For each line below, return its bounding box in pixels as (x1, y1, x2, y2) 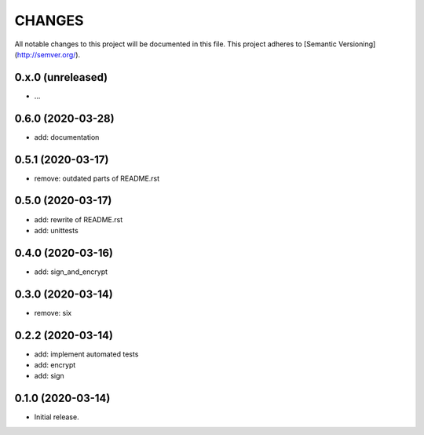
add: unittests (34, 225, 79, 235)
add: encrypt (34, 360, 76, 370)
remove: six (34, 308, 72, 317)
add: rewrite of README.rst (34, 214, 123, 224)
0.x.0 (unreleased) (14, 71, 108, 84)
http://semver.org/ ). (16, 49, 81, 59)
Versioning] (338, 39, 376, 49)
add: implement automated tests (34, 349, 139, 359)
